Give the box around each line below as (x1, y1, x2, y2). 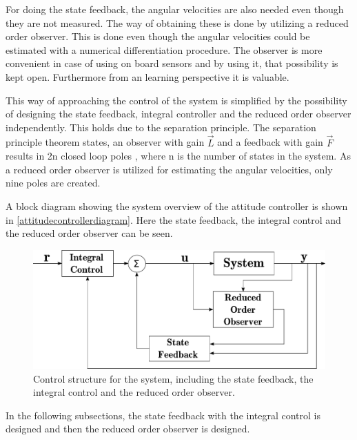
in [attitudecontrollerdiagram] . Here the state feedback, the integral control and (6, 212, 341, 227)
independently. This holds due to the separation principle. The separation (6, 119, 316, 134)
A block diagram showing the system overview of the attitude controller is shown (6, 198, 348, 213)
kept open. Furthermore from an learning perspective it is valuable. (6, 69, 289, 84)
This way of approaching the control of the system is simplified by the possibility (6, 93, 347, 107)
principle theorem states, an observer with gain (6, 135, 205, 149)
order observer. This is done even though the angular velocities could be (6, 29, 310, 44)
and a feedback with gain (217, 135, 323, 149)
